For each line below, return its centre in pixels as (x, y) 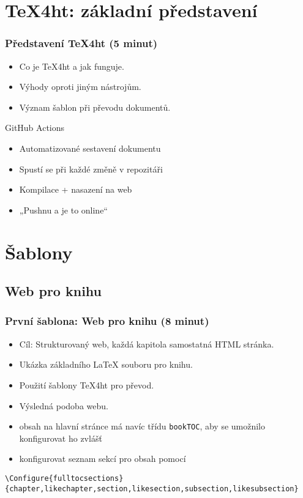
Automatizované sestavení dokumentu (90, 148)
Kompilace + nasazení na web (76, 189)
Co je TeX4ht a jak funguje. (72, 66)
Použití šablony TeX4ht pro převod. (87, 385)
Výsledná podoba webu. (64, 405)
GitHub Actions (35, 128)
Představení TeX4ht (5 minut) (81, 43)
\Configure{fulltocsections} (64, 478)
